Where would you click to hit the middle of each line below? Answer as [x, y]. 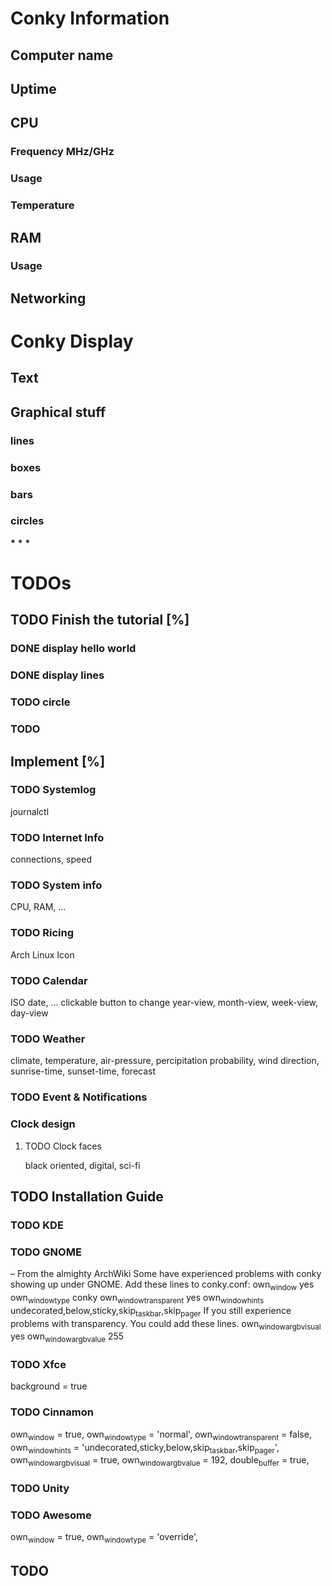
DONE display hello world [73, 649]
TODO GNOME [46, 1252]
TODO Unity [40, 1489]
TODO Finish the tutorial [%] [100, 620]
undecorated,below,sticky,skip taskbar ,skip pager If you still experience [151, 1311]
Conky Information [90, 18]
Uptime [33, 88]
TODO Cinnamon [52, 1412]
